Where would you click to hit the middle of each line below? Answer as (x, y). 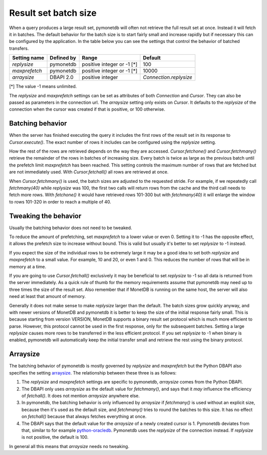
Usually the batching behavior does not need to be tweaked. (71, 228)
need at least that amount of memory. (47, 296)
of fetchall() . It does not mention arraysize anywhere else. (81, 396)
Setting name (28, 58)
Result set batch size (53, 13)
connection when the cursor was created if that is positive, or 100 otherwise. (87, 109)
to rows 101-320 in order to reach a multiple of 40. (60, 202)
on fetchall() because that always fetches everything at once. (84, 416)
